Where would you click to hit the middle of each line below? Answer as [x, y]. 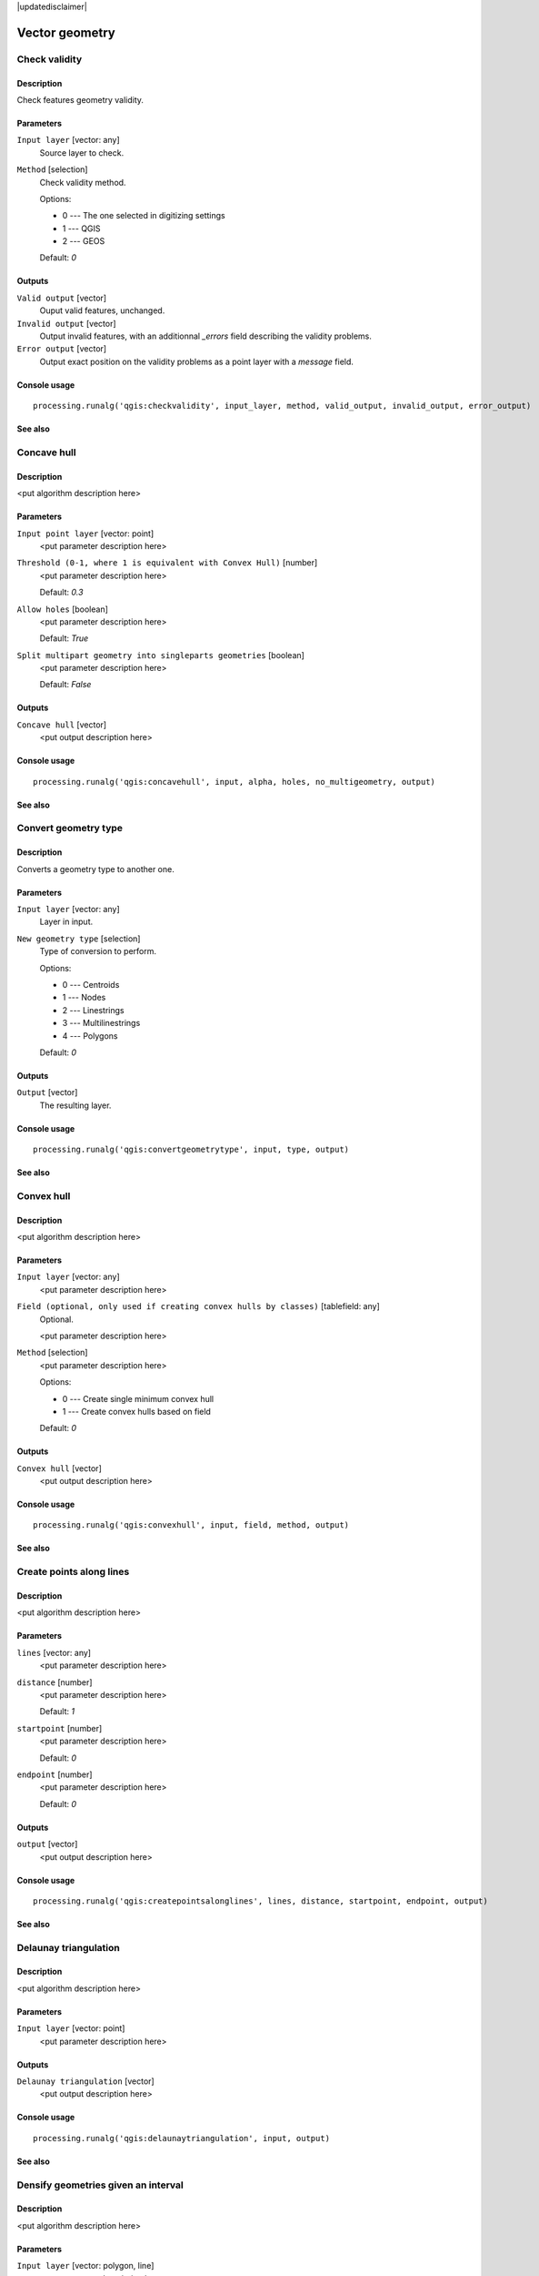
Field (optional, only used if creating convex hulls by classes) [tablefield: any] [199, 1306]
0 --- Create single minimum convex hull [138, 1398]
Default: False [65, 685]
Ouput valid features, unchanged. [102, 310]
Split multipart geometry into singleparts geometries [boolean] [160, 655]
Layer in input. [66, 922]
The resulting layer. [75, 1105]
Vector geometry [66, 32]
